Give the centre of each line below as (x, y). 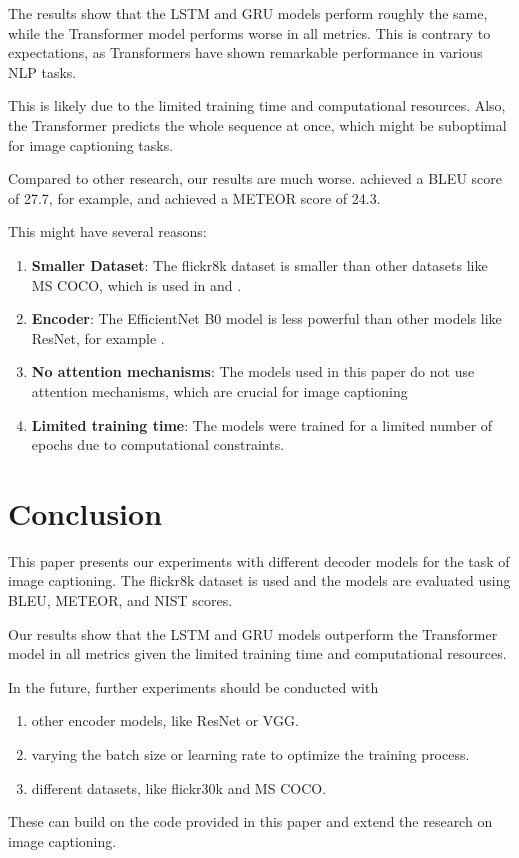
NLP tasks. (42, 71)
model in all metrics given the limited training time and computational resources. (257, 653)
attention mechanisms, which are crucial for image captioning (219, 390)
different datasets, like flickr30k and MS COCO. (179, 787)
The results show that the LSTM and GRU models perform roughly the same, (248, 13)
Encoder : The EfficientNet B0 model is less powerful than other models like (266, 318)
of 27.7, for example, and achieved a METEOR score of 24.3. (194, 197)
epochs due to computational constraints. (158, 444)
